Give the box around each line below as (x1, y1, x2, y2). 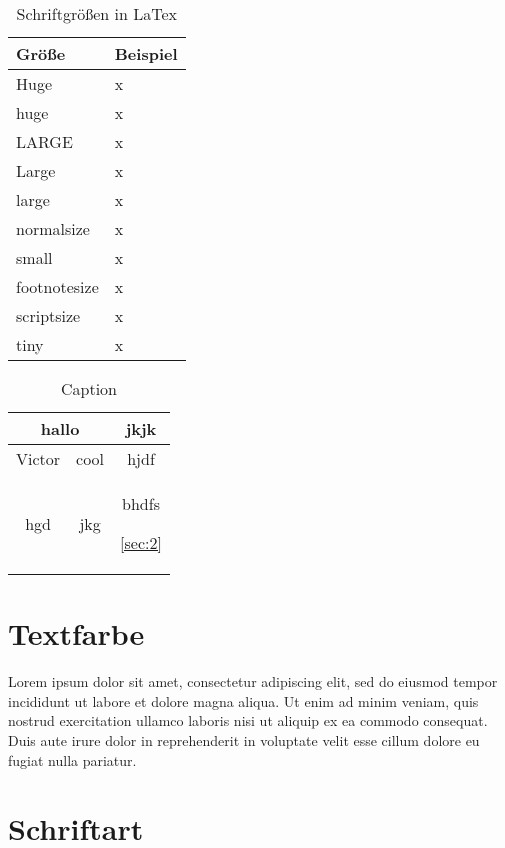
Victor (16, 447, 61, 470)
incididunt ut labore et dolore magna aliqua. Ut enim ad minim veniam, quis (8, 690, 479, 711)
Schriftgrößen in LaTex (16, 2, 177, 25)
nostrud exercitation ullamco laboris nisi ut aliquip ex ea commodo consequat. (8, 710, 488, 731)
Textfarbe (8, 613, 145, 654)
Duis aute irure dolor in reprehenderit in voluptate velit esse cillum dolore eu (8, 729, 480, 750)
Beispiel (114, 42, 178, 65)
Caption (60, 377, 117, 400)
